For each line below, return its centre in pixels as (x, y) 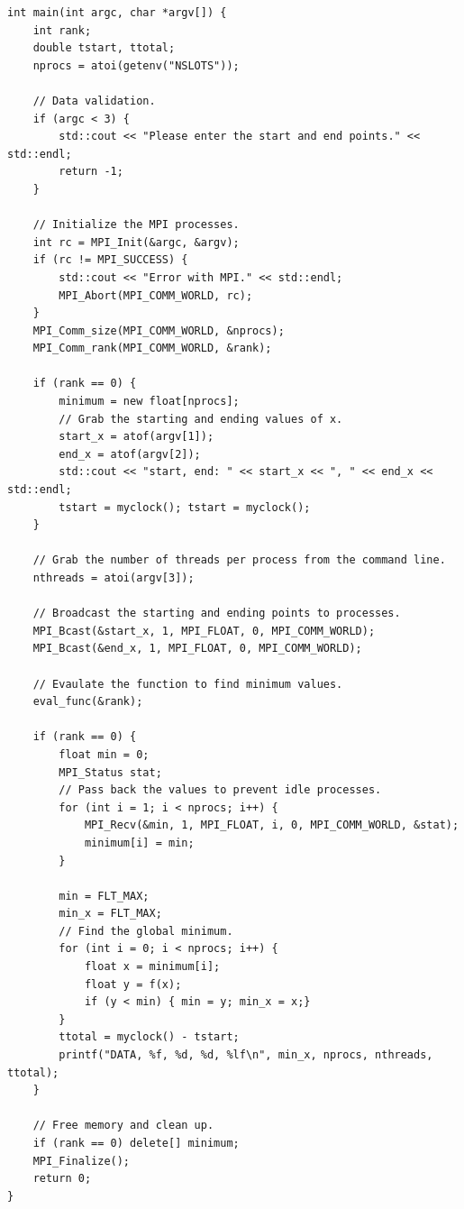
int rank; (62, 30)
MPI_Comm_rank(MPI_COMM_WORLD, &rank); (152, 348)
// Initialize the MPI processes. (136, 225)
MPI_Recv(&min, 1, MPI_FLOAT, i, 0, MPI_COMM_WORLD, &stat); (272, 825)
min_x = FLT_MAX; (110, 914)
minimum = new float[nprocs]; (149, 402)
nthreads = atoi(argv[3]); (114, 578)
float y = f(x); (133, 984)
